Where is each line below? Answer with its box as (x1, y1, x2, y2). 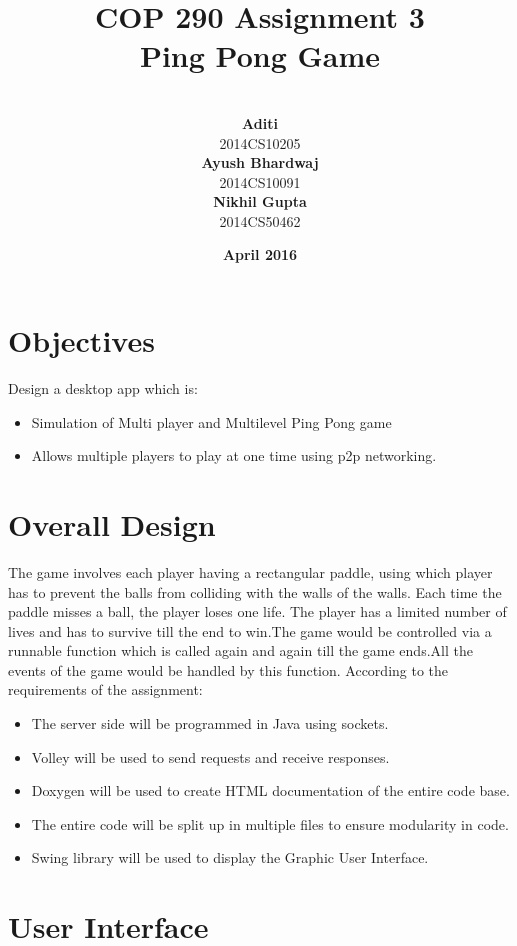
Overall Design (8, 503, 216, 544)
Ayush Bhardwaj (201, 152, 319, 173)
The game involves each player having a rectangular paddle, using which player (8, 561, 493, 582)
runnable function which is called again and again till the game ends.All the (8, 640, 473, 661)
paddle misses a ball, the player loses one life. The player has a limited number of (8, 601, 507, 622)
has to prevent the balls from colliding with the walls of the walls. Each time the (8, 581, 502, 602)
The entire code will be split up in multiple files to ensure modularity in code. (31, 813, 509, 834)
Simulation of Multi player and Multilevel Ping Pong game (31, 411, 392, 432)
